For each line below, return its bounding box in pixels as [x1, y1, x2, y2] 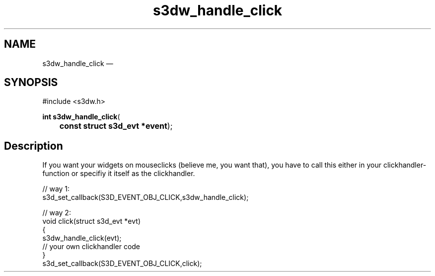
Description [4, 139, 63, 152]
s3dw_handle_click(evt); [42, 234, 122, 243]
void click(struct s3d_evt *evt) [42, 217, 141, 226]
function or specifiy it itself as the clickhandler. [42, 169, 195, 178]
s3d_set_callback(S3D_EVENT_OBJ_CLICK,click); [42, 259, 202, 268]
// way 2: [42, 208, 71, 217]
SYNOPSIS [4, 76, 58, 89]
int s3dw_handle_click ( [42, 112, 120, 121]
